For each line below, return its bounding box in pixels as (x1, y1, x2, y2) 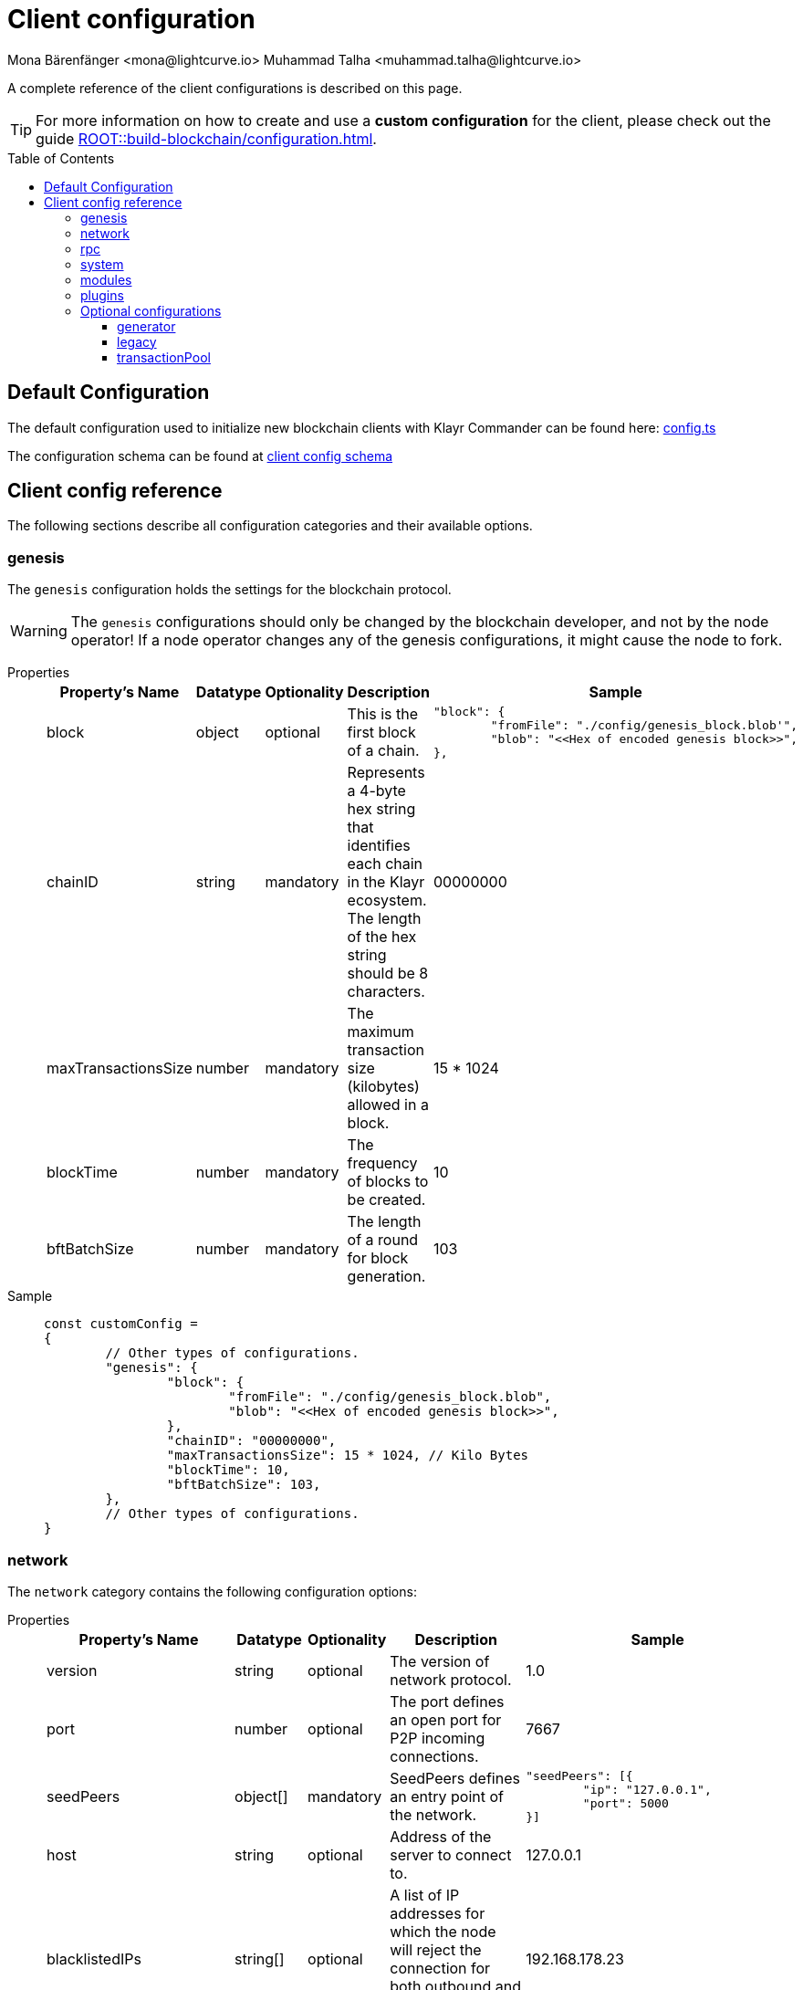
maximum (347, 1022, 414, 1042)
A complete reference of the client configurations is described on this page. (7, 79, 463, 96)
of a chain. (347, 741, 420, 760)
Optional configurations (80, 302, 222, 319)
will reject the (390, 1940, 482, 1959)
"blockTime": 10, (166, 1462, 290, 1478)
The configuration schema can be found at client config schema (7, 447, 393, 464)
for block (347, 1249, 409, 1268)
